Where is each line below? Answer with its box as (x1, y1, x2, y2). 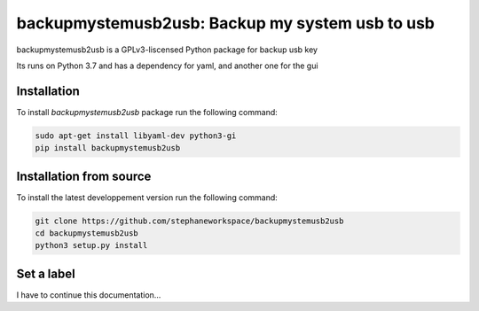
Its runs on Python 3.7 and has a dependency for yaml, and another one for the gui (16, 60, 318, 71)
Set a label (16, 266, 75, 281)
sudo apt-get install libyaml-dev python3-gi (35, 130, 237, 141)
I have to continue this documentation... (16, 289, 161, 300)
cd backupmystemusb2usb (35, 229, 139, 238)
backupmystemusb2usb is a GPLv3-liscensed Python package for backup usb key (16, 44, 318, 55)
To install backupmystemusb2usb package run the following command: (16, 106, 279, 117)
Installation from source (16, 168, 152, 183)
